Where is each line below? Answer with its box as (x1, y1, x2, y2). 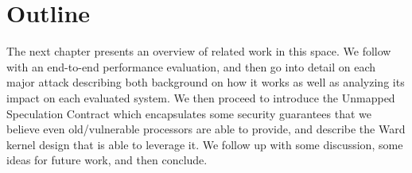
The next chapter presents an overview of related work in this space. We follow (6, 43, 391, 60)
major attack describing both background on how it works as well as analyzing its (6, 74, 405, 90)
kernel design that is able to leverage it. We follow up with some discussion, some (6, 136, 403, 152)
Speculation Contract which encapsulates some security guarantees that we (6, 105, 371, 121)
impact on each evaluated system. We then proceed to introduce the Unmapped (6, 89, 395, 106)
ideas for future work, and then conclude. (6, 152, 208, 168)
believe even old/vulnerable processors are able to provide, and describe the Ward (6, 121, 406, 137)
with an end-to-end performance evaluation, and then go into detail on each (6, 58, 376, 75)
